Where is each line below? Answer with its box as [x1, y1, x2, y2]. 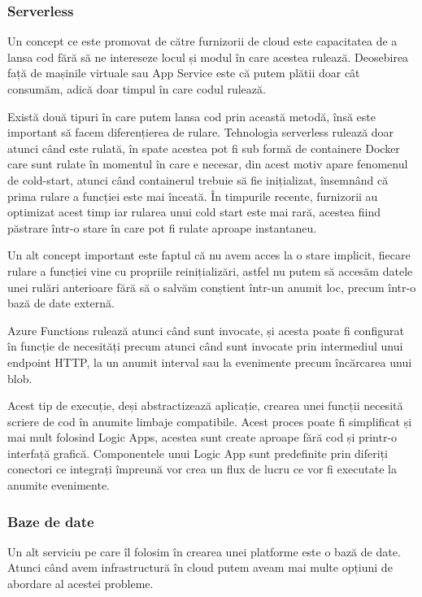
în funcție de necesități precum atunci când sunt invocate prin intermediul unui [7, 338, 403, 355]
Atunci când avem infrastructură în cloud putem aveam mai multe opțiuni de [7, 559, 393, 576]
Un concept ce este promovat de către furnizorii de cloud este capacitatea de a [7, 33, 398, 50]
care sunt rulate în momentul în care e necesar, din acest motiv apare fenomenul [7, 155, 408, 172]
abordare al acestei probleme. [7, 575, 154, 592]
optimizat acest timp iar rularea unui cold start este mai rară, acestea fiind [7, 203, 381, 220]
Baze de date [7, 511, 94, 531]
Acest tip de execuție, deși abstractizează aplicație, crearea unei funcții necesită [7, 397, 403, 414]
